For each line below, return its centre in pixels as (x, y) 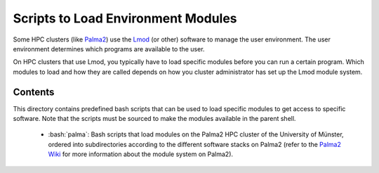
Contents (34, 92)
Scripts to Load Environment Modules (125, 18)
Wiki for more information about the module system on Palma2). (141, 154)
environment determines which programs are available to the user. (109, 49)
